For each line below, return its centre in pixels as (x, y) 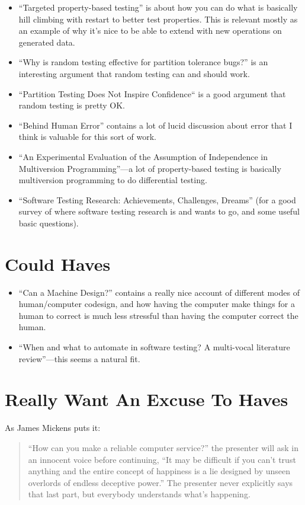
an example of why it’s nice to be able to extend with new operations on (150, 31)
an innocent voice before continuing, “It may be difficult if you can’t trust (162, 459)
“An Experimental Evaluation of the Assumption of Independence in (143, 156)
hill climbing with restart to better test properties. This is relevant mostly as (158, 19)
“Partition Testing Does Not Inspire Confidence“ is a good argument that (152, 93)
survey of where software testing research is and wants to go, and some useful (159, 211)
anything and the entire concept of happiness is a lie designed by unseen (159, 471)
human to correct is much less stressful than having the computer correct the (158, 315)
